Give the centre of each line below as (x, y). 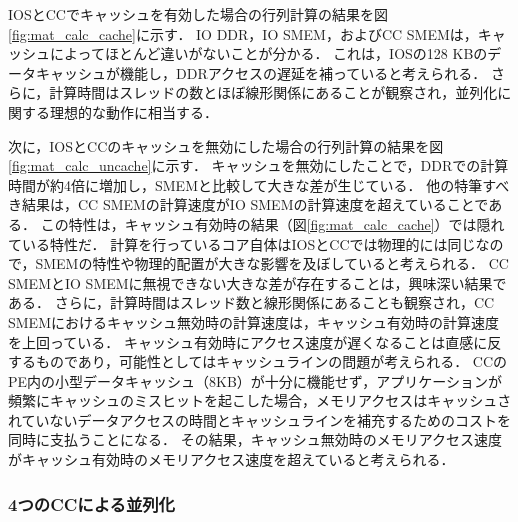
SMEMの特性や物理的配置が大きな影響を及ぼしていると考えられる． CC (272, 263)
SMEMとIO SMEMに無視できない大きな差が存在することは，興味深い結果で (257, 282)
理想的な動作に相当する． (133, 111)
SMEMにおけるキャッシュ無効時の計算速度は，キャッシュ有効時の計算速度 (253, 321)
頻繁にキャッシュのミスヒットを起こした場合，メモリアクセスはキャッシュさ (260, 400)
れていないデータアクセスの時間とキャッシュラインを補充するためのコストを (259, 419)
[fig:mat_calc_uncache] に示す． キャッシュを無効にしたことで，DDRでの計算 (258, 165)
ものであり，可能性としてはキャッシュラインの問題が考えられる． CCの (271, 361)
